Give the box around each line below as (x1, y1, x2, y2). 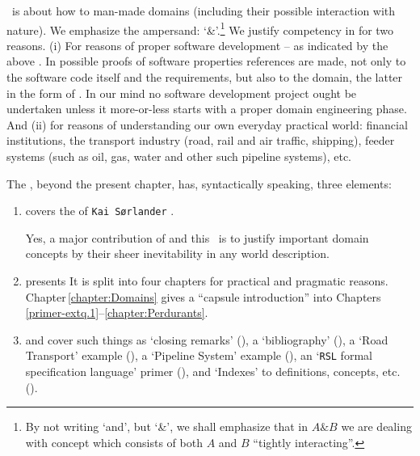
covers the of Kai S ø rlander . (25, 202, 174, 219)
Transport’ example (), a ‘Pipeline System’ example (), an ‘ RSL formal (25, 347, 372, 364)
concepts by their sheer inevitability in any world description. (25, 245, 330, 262)
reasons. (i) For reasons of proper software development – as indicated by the (6, 36, 388, 53)
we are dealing (341, 418, 412, 435)
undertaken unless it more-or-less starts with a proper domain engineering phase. (6, 100, 407, 117)
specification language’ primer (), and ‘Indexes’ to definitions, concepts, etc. (25, 363, 401, 380)
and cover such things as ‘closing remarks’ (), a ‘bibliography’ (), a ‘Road (25, 331, 388, 348)
